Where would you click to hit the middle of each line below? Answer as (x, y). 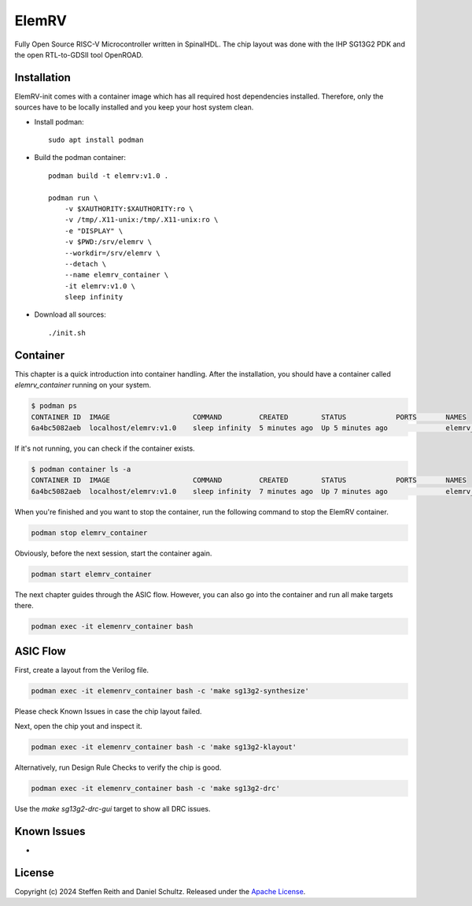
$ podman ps (54, 406)
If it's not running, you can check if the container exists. (105, 448)
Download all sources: (70, 314)
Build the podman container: (80, 158)
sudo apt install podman (96, 140)
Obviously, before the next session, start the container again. (113, 553)
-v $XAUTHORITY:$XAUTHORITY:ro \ (129, 208)
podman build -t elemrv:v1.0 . (109, 176)
